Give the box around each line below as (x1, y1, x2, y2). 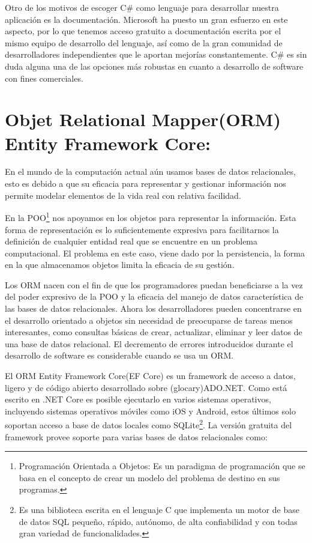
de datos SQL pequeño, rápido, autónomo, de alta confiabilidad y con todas (19, 515, 298, 527)
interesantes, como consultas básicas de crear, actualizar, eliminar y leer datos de (5, 326, 302, 338)
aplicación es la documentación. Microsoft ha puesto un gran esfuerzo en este (5, 13, 288, 25)
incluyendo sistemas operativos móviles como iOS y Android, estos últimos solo (5, 404, 296, 417)
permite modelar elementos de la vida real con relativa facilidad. (5, 189, 241, 201)
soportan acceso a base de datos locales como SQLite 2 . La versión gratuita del (5, 417, 292, 431)
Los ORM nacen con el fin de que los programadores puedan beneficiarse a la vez (5, 278, 303, 291)
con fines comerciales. (5, 71, 83, 84)
